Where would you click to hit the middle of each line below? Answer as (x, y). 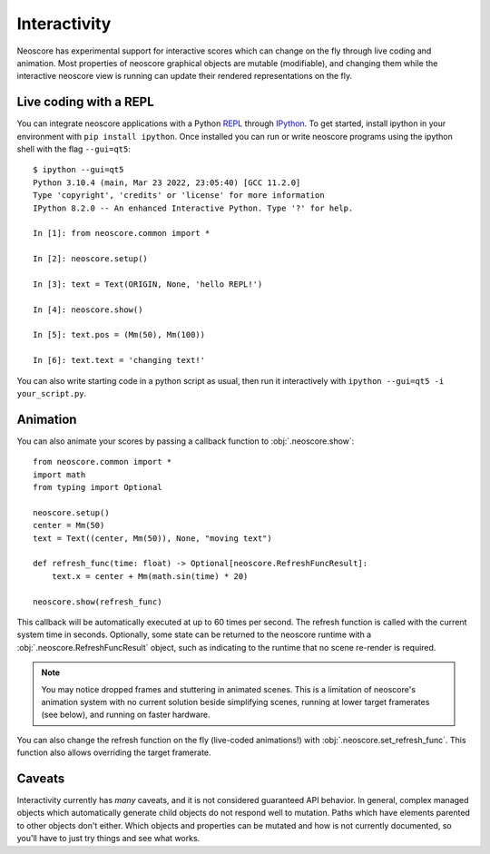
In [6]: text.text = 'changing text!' (119, 360)
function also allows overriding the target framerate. (114, 752)
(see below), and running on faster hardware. (126, 715)
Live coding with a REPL (85, 102)
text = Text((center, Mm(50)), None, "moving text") (152, 538)
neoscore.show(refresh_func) (98, 602)
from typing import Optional (98, 487)
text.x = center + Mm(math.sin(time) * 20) (150, 576)
